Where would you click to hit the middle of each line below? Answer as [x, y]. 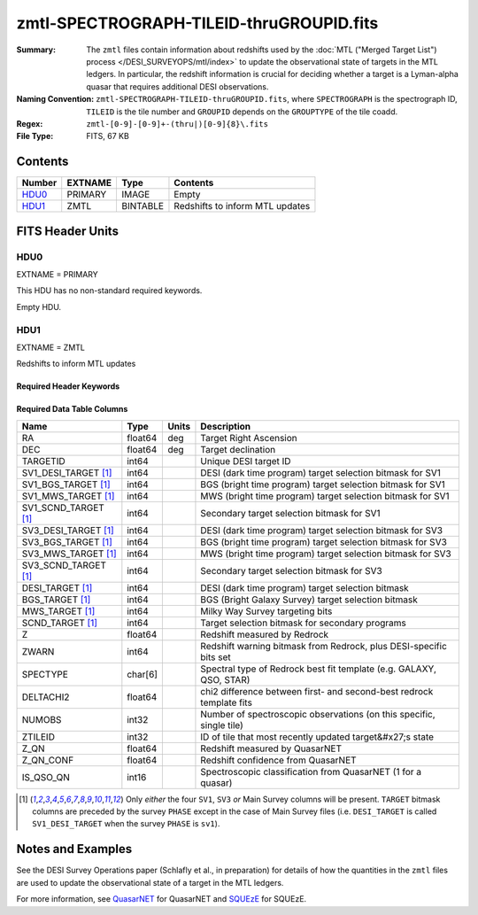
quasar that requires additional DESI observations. [177, 86]
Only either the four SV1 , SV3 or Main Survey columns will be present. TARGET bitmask [283, 799]
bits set [216, 657]
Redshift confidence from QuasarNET [279, 760]
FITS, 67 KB [108, 136]
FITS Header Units [68, 231]
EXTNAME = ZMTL [51, 347]
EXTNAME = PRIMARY [58, 274]
